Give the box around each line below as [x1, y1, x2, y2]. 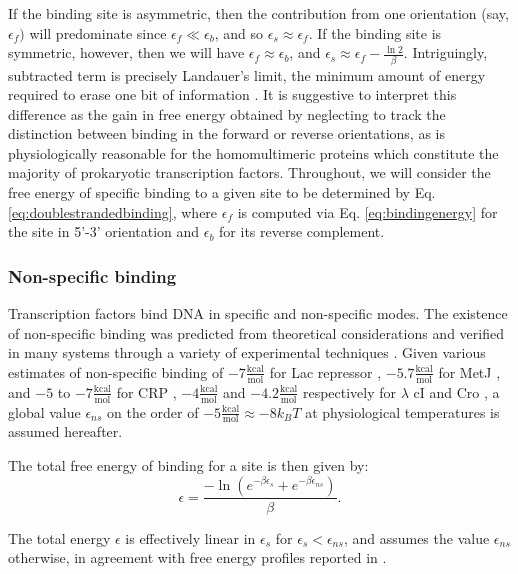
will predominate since [29, 22, 167, 43]
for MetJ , [438, 361, 501, 382]
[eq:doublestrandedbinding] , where [8, 201, 218, 222]
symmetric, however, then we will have [8, 42, 245, 63]
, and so [214, 22, 264, 43]
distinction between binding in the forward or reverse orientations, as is [8, 123, 445, 144]
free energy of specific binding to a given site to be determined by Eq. [8, 182, 436, 203]
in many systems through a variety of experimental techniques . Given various [8, 342, 486, 363]
